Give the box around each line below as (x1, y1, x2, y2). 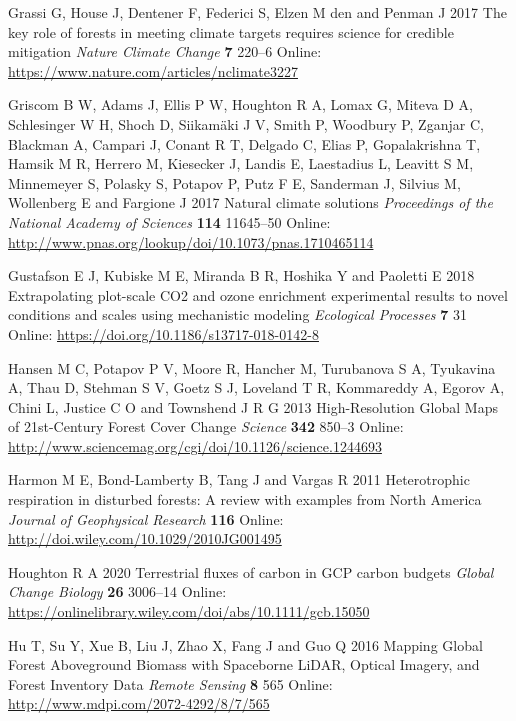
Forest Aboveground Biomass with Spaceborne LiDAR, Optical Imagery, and (8, 654, 480, 675)
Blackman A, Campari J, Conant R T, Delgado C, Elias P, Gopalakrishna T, (8, 133, 481, 154)
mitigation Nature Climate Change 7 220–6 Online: (8, 41, 322, 62)
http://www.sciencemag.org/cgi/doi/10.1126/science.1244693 (8, 435, 382, 456)
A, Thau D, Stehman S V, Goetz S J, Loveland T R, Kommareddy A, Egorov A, (8, 377, 505, 398)
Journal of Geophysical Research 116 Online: (8, 508, 284, 529)
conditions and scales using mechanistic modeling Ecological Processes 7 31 (8, 304, 467, 325)
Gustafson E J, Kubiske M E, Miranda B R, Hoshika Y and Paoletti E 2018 (8, 265, 475, 286)
